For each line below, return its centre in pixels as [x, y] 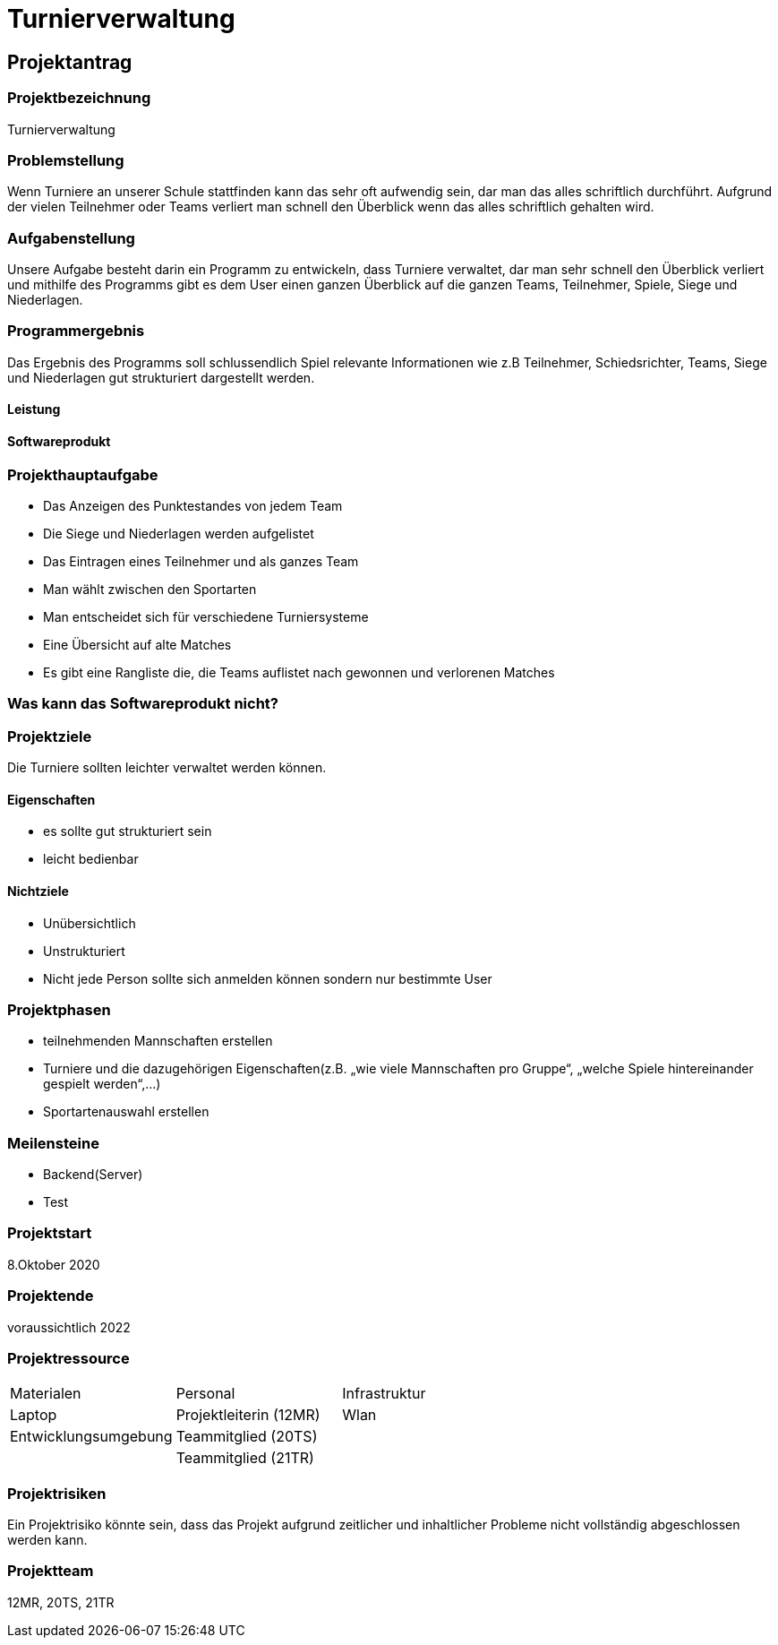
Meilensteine [53, 1143]
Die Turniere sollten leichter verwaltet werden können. [167, 768]
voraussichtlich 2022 [69, 1327]
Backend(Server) [93, 1175]
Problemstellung [66, 160]
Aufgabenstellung [71, 238]
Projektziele [50, 736]
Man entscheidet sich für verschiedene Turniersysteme [206, 617]
